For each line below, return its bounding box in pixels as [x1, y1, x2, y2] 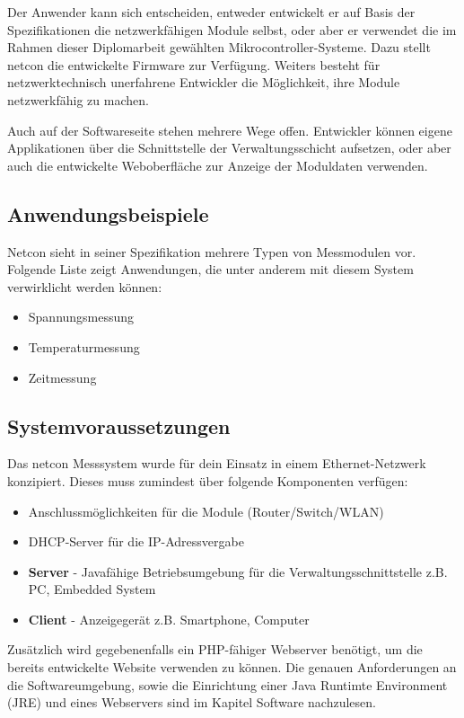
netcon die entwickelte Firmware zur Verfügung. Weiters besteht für [7, 55, 381, 74]
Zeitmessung [28, 368, 97, 386]
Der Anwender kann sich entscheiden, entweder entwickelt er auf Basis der [7, 3, 416, 21]
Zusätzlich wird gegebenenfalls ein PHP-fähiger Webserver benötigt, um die [7, 640, 423, 659]
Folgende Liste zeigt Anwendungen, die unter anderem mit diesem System [7, 260, 414, 279]
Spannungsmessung [28, 307, 135, 326]
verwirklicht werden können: [7, 277, 162, 296]
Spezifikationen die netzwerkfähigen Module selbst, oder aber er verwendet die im [7, 20, 457, 39]
